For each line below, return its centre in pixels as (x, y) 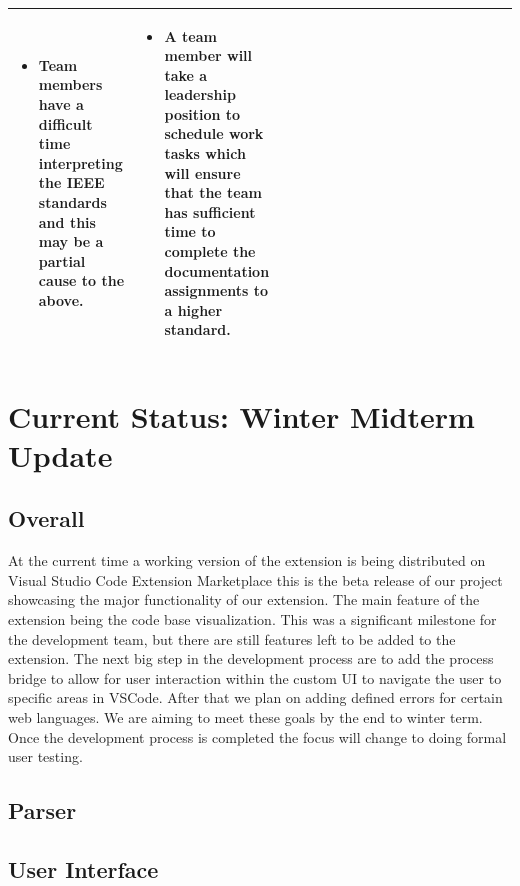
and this (67, 221)
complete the (210, 251)
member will (208, 55)
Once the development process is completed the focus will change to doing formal (257, 736)
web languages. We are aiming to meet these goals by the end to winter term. (245, 717)
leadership (200, 94)
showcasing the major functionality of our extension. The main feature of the (244, 599)
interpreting (80, 162)
